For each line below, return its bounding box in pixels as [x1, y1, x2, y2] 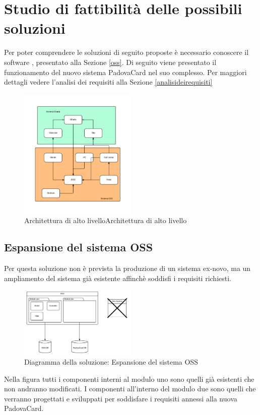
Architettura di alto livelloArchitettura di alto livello [24, 215, 187, 225]
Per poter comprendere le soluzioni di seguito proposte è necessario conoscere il [4, 47, 249, 57]
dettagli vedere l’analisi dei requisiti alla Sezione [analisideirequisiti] [4, 77, 213, 87]
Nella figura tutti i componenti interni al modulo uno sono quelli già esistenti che [4, 373, 254, 384]
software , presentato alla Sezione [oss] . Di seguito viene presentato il [4, 56, 217, 67]
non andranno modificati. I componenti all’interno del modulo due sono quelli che [4, 383, 256, 394]
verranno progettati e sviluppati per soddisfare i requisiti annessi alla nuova [4, 393, 237, 403]
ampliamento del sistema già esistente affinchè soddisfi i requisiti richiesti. [4, 272, 231, 283]
